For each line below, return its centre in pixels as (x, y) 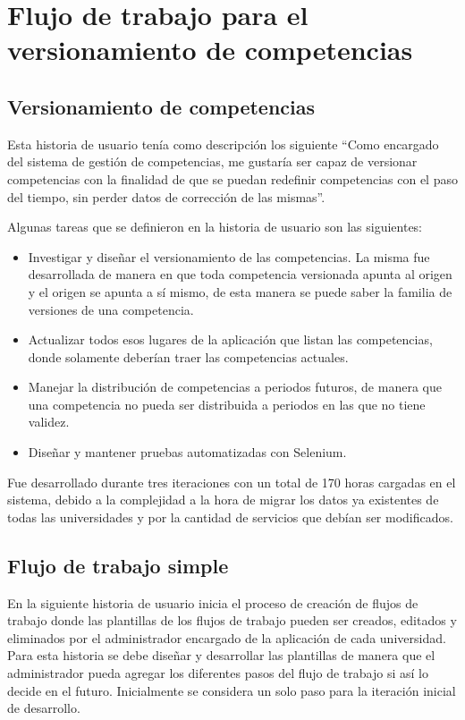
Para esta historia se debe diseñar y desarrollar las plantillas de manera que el (221, 655)
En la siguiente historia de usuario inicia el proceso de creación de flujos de (213, 602)
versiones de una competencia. (111, 309)
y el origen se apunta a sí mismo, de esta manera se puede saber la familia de (240, 291)
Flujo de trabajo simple (118, 565)
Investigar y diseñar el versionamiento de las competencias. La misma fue (229, 256)
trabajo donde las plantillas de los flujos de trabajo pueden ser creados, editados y (232, 620)
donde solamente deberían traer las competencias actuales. (188, 356)
